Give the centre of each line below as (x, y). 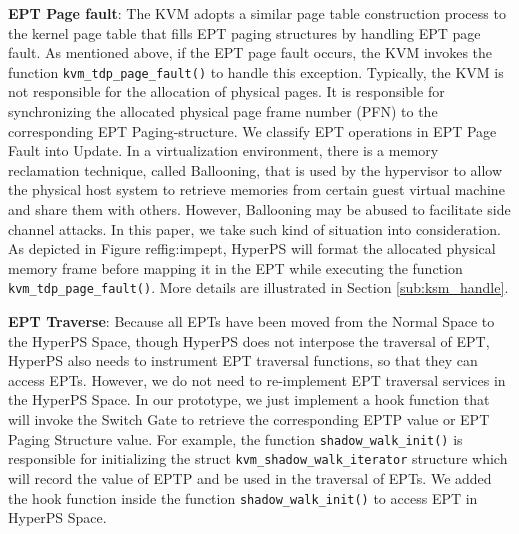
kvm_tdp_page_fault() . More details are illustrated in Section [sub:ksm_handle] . (258, 287)
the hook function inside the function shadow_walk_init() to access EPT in (243, 497)
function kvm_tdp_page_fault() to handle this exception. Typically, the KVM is (256, 71)
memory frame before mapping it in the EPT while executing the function (235, 267)
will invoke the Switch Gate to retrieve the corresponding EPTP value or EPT (249, 419)
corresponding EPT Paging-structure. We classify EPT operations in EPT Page (252, 130)
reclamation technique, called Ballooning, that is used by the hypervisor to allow (255, 169)
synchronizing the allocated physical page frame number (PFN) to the (223, 111)
